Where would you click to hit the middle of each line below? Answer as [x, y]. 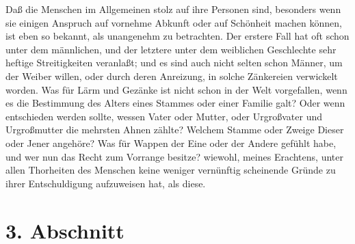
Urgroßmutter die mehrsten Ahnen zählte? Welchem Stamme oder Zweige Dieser [175, 130]
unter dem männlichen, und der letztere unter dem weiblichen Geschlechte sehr [171, 49]
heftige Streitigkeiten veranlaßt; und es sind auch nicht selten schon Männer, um [174, 63]
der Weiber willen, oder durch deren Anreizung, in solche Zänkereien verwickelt [172, 76]
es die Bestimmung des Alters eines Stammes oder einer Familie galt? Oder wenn [175, 103]
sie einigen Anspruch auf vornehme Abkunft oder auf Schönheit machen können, [174, 22]
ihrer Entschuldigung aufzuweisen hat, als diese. [106, 183]
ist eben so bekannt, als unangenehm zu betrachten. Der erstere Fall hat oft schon [177, 36]
